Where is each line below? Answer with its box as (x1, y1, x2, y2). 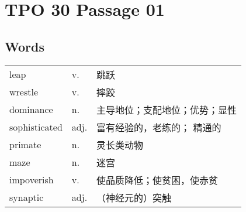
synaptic (9, 190, 44, 204)
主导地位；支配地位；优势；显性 (96, 102, 237, 117)
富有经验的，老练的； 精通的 (96, 120, 221, 134)
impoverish (9, 173, 54, 187)
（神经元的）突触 (96, 190, 172, 204)
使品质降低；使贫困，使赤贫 (96, 173, 219, 187)
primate (9, 138, 41, 152)
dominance (9, 102, 53, 117)
